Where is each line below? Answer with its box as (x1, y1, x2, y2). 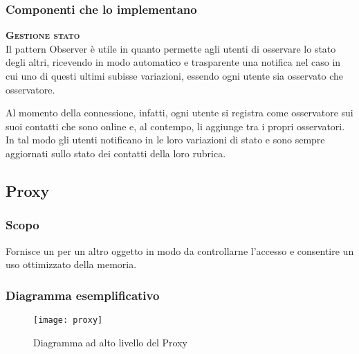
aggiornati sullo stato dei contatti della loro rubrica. (6, 145, 226, 160)
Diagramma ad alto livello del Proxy (33, 335, 187, 349)
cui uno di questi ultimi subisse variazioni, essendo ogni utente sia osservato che (6, 69, 344, 82)
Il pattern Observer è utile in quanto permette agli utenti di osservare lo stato (6, 41, 336, 55)
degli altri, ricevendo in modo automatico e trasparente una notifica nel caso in (6, 55, 341, 69)
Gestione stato (6, 28, 80, 42)
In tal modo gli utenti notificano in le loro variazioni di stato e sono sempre (6, 132, 325, 147)
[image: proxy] (33, 315, 103, 325)
